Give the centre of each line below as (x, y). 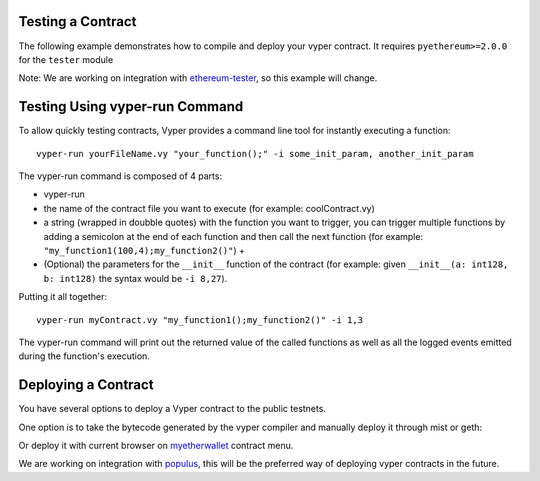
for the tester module (66, 59)
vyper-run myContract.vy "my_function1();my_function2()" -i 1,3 (200, 319)
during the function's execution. (84, 356)
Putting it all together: (62, 297)
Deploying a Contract (86, 385)
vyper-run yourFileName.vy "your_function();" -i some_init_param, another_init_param (255, 153)
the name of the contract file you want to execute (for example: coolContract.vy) (209, 208)
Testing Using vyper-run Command (131, 106)
